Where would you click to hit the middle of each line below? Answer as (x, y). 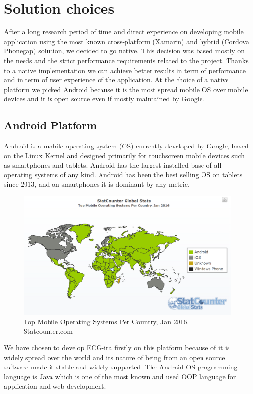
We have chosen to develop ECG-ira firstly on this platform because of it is (117, 348)
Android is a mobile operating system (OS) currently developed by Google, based (126, 146)
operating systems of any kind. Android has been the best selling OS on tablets (123, 174)
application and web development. (55, 386)
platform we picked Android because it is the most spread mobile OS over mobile (126, 89)
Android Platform (51, 125)
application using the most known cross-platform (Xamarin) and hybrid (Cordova (126, 41)
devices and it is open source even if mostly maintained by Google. (104, 99)
